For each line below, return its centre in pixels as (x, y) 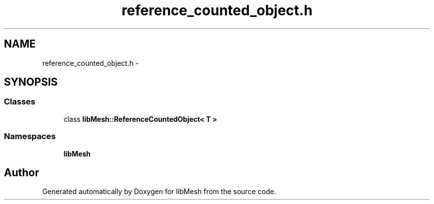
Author (22, 172)
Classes (20, 102)
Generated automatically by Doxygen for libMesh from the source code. (159, 192)
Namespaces (30, 136)
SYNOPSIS (31, 82)
